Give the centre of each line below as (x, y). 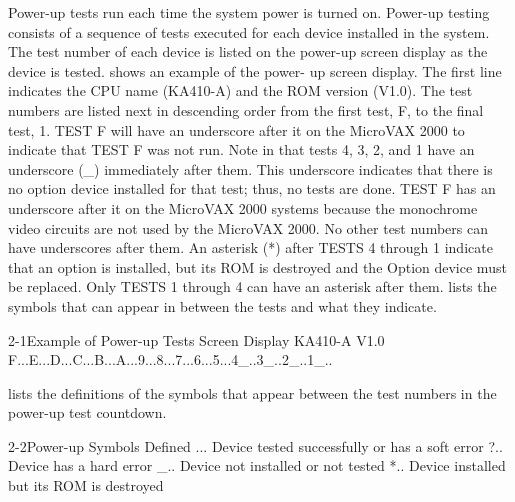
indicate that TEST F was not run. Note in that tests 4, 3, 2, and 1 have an (241, 149)
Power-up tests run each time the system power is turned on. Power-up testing (249, 12)
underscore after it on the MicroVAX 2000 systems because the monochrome (243, 207)
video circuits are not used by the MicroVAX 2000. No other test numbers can (248, 227)
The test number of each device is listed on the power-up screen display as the (248, 51)
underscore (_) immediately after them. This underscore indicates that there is (250, 168)
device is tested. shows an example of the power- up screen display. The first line (255, 70)
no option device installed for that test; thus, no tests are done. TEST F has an (252, 188)
